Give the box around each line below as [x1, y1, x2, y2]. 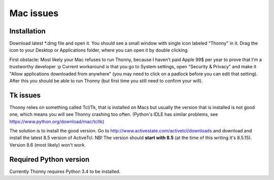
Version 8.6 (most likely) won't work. [9, 142, 86, 148]
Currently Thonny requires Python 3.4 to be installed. [9, 168, 121, 174]
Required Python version [9, 155, 90, 164]
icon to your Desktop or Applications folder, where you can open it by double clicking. [9, 47, 189, 53]
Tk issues [9, 91, 41, 100]
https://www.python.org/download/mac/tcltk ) [9, 118, 105, 124]
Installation [9, 27, 46, 35]
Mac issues [9, 8, 59, 19]
